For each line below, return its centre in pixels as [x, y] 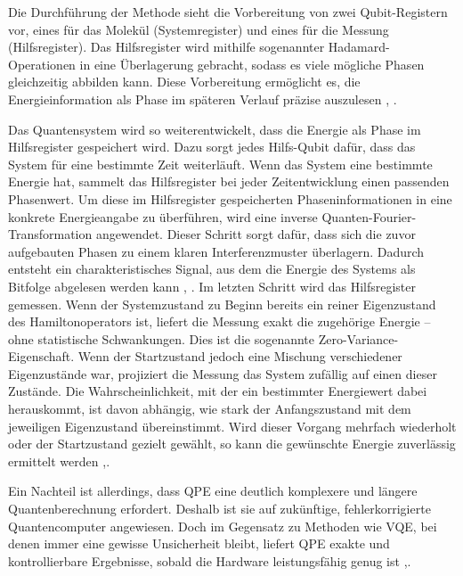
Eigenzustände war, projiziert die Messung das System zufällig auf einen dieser [223, 373]
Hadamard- [359, 47]
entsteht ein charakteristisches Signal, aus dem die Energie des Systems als [212, 269]
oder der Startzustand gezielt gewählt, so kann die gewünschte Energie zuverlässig [232, 444]
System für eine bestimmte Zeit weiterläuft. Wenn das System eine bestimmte [220, 164]
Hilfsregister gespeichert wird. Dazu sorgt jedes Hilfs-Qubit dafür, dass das [212, 147]
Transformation [50, 234]
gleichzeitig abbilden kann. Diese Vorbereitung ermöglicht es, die [184, 82]
